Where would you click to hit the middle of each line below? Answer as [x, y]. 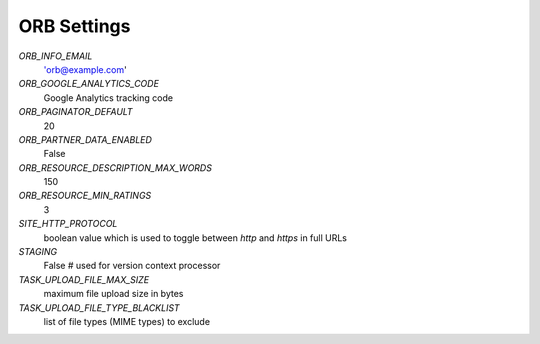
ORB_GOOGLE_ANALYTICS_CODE [89, 84]
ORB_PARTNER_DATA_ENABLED [85, 139]
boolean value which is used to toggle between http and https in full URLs [195, 237]
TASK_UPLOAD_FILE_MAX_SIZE [84, 279]
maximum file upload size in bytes [113, 294]
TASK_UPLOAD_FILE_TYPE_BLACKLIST [99, 307]
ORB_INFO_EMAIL [55, 56]
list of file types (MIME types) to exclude [126, 321]
